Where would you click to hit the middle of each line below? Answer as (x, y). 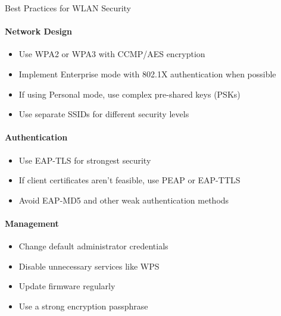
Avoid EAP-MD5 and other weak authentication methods (124, 200)
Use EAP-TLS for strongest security (85, 160)
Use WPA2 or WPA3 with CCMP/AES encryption (112, 54)
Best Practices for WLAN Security (68, 8)
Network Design (39, 31)
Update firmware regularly (67, 286)
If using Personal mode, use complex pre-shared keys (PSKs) (129, 94)
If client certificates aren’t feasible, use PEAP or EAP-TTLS (129, 180)
